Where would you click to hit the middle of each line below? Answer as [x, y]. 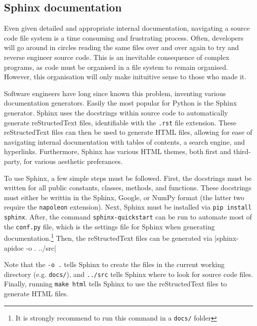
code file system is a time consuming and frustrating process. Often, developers [124, 37]
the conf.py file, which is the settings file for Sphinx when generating [109, 226]
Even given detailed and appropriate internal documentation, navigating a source [127, 28]
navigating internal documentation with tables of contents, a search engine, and [125, 141]
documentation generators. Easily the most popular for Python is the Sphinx [121, 103]
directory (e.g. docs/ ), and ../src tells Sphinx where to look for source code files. [128, 274]
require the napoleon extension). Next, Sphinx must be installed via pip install [128, 207]
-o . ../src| [41, 247]
